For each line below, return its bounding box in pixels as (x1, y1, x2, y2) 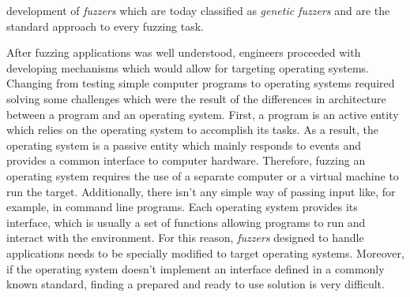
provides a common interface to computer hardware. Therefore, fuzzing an (6, 152, 366, 169)
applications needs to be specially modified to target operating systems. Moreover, (6, 244, 404, 261)
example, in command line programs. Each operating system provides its (6, 199, 358, 215)
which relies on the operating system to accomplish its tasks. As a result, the (6, 121, 378, 138)
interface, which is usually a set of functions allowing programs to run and (6, 213, 366, 230)
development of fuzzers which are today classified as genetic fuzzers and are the (6, 2, 390, 18)
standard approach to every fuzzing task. (6, 17, 204, 34)
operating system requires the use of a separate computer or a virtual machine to (6, 167, 399, 184)
